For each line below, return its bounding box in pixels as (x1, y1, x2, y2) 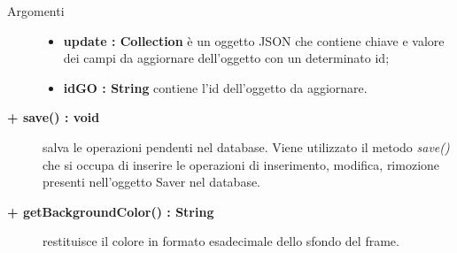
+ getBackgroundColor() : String (7, 202, 214, 220)
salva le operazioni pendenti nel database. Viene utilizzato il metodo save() (43, 137, 450, 156)
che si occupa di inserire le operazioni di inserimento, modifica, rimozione (43, 155, 440, 173)
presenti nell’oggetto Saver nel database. (43, 172, 261, 191)
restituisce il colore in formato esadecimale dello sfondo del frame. (43, 232, 399, 250)
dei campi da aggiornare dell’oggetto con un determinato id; (63, 49, 390, 67)
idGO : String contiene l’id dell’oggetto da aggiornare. (63, 78, 368, 96)
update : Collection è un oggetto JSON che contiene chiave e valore (63, 31, 445, 50)
